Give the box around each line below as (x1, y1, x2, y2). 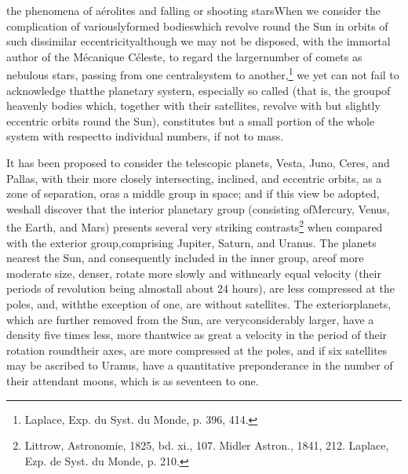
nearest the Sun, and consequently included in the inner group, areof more (6, 250, 364, 266)
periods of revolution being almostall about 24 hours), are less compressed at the (6, 280, 395, 297)
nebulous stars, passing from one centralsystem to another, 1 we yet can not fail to (6, 64, 399, 83)
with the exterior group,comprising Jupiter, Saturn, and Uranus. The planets (6, 234, 377, 250)
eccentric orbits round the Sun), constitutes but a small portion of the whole (6, 112, 375, 129)
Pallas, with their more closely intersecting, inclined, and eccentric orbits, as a (6, 170, 382, 186)
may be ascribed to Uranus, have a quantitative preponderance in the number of (6, 357, 393, 374)
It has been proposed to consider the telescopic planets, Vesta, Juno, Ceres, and (6, 155, 390, 170)
